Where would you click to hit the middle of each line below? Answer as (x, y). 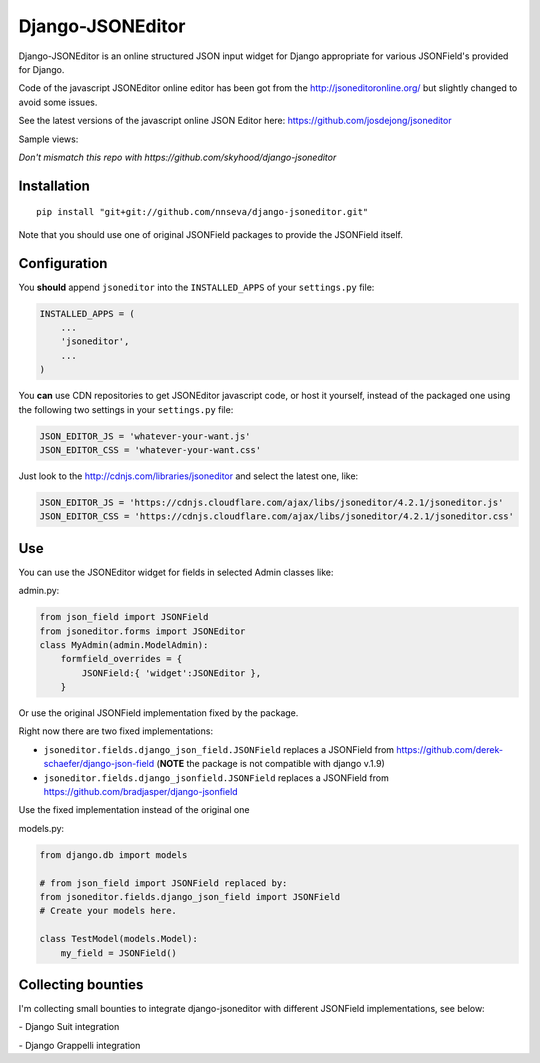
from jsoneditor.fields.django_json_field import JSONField (190, 896)
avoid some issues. (58, 102)
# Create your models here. (108, 911)
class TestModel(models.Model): (119, 939)
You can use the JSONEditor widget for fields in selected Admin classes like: (176, 572)
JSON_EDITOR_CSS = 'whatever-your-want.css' (150, 449)
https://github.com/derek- (450, 749)
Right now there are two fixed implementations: (116, 731)
